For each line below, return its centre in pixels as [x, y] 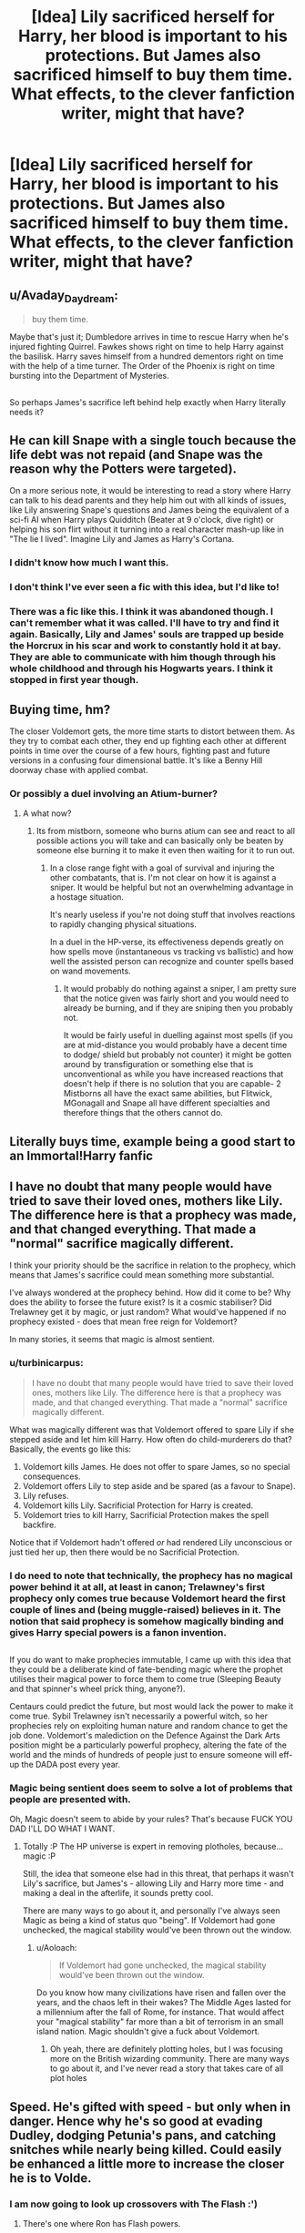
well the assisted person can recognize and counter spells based [172, 962]
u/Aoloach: [56, 1948]
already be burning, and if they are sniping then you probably [178, 1008]
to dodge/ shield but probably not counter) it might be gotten [178, 1055]
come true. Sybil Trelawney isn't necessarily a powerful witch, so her [139, 1716]
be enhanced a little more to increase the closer [147, 2163]
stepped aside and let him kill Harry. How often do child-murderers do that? [151, 1439]
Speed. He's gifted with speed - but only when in [150, 2107]
